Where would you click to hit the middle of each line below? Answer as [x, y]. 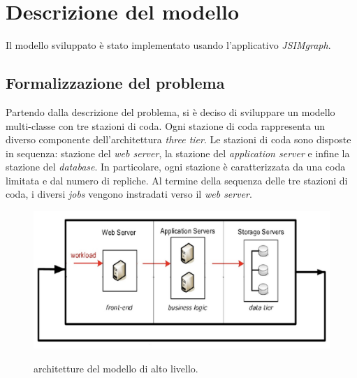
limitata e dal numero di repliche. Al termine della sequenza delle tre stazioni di [177, 180]
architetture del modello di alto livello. [116, 368]
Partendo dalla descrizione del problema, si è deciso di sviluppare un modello [170, 111]
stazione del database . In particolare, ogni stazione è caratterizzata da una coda [176, 167]
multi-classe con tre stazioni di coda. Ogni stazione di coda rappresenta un [166, 125]
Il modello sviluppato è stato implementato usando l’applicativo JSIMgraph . [168, 45]
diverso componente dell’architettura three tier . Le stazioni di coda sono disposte [178, 139]
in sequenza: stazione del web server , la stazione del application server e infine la [178, 153]
